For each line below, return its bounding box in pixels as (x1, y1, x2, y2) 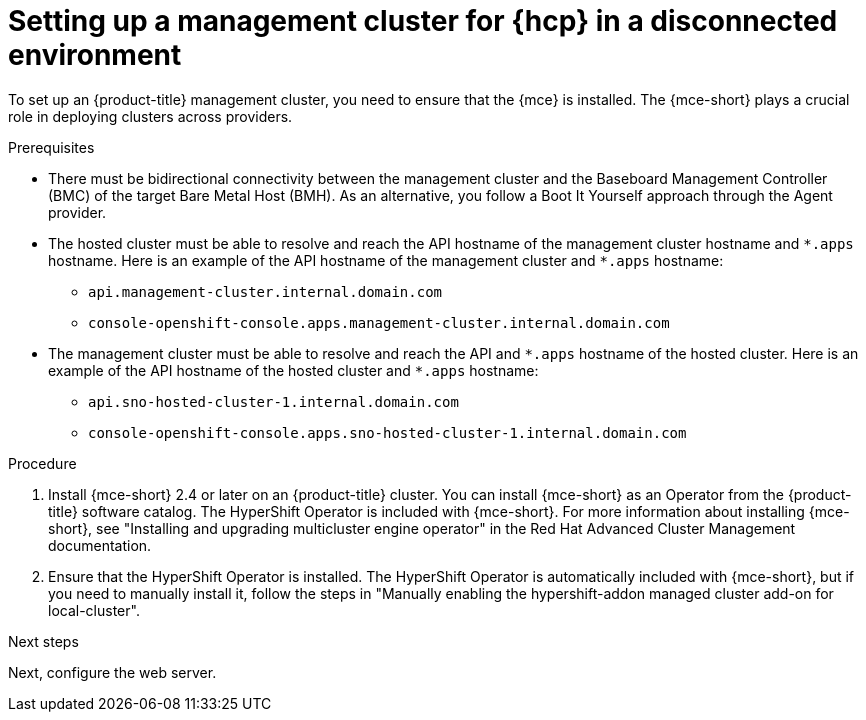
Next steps (8, 632, 79, 650)
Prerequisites (8, 138, 95, 156)
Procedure (8, 454, 77, 472)
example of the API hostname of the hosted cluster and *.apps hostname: (48, 361, 539, 379)
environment (8, 38, 182, 72)
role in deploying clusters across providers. (8, 107, 293, 125)
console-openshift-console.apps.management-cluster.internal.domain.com (88, 314, 670, 331)
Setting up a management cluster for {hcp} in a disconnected (8, 4, 838, 38)
